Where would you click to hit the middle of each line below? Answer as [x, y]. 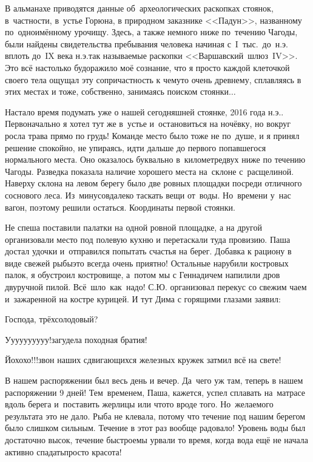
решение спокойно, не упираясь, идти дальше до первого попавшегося [136, 147]
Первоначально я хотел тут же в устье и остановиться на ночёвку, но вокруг [148, 124]
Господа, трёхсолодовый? [52, 319]
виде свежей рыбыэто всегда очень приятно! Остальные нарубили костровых [147, 263]
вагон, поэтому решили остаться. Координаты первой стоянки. [120, 207]
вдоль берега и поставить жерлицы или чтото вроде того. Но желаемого [139, 404]
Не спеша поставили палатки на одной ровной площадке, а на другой [133, 227]
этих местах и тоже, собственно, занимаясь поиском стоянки [117, 91]
